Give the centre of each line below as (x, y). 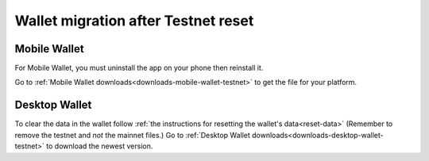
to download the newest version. (100, 146)
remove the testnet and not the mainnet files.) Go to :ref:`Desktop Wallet (132, 135)
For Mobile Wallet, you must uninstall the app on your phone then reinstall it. (139, 68)
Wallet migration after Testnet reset (134, 21)
